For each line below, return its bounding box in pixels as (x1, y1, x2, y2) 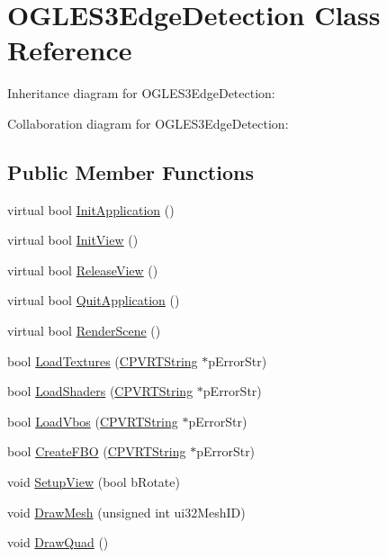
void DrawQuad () (7, 533, 109, 552)
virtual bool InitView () (7, 230, 139, 249)
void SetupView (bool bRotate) (7, 472, 180, 491)
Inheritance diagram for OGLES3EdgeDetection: (7, 84, 275, 103)
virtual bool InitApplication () (7, 200, 175, 219)
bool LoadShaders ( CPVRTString (7, 382, 193, 400)
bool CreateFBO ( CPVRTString (7, 442, 186, 461)
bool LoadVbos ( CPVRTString (7, 411, 178, 430)
